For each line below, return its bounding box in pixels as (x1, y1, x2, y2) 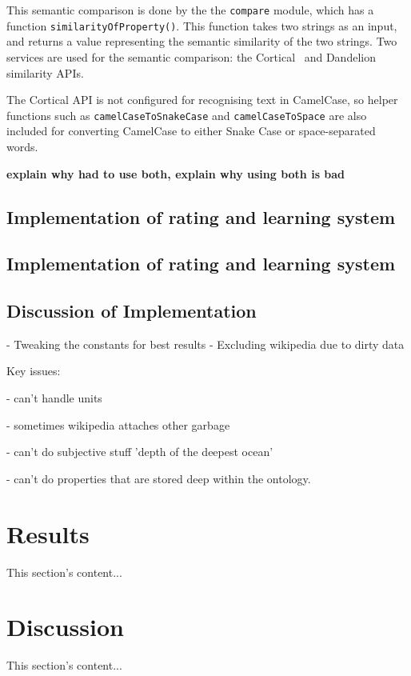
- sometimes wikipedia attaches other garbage (6, 416, 230, 433)
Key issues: (6, 362, 61, 379)
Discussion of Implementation (6, 298, 257, 323)
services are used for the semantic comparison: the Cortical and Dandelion (6, 48, 376, 65)
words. (6, 138, 38, 154)
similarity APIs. (6, 64, 84, 81)
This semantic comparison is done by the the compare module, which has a (6, 2, 374, 18)
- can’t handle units (6, 390, 102, 406)
